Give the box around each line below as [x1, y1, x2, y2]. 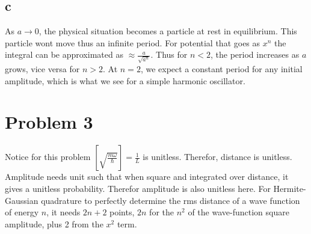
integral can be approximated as [5, 48, 123, 61]
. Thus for [150, 48, 188, 61]
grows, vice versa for [5, 63, 80, 75]
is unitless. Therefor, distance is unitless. [143, 150, 292, 163]
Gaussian [5, 194, 38, 206]
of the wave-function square [188, 206, 289, 218]
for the [149, 206, 174, 218]
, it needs [46, 206, 81, 218]
